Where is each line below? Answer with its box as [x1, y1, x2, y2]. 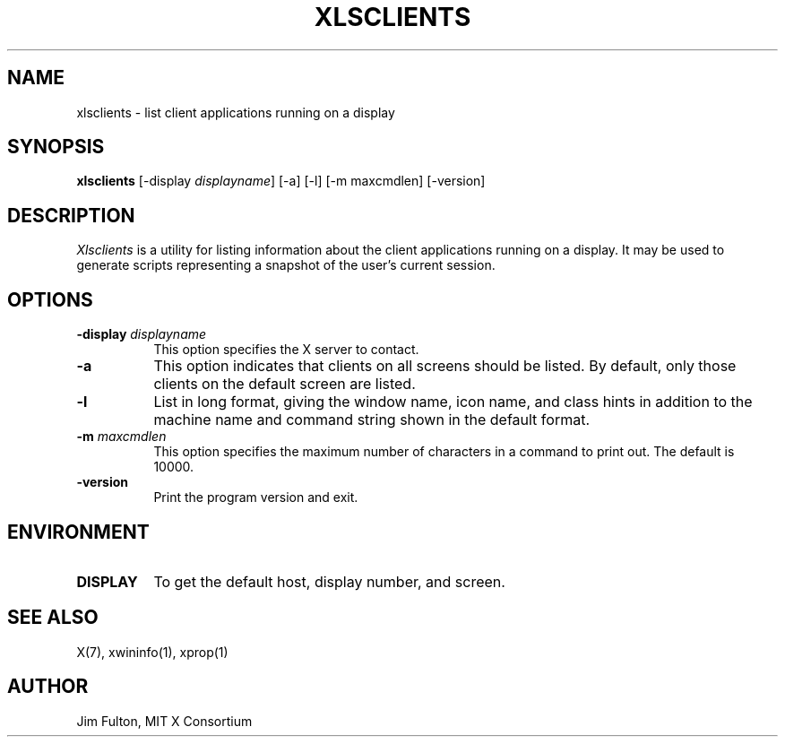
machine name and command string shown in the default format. [153, 411, 591, 429]
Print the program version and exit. [153, 489, 358, 506]
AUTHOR [7, 675, 89, 698]
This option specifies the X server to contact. [153, 342, 419, 358]
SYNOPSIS [7, 135, 105, 159]
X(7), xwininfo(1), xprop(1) [76, 644, 229, 660]
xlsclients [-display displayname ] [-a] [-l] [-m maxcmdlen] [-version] [76, 173, 486, 189]
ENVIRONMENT [7, 520, 150, 543]
